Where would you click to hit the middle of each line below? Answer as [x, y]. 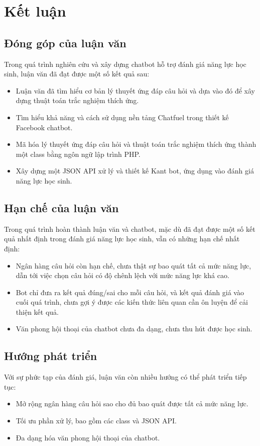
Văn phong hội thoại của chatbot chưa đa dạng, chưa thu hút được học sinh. [134, 329]
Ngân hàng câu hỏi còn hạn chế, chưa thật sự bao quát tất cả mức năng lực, [134, 265]
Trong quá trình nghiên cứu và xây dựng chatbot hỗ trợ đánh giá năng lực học [125, 64]
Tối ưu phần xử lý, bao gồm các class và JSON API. [96, 421]
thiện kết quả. [37, 311]
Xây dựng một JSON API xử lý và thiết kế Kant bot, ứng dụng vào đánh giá [135, 171]
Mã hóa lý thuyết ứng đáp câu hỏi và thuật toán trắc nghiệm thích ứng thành [136, 144]
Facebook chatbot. [44, 127]
